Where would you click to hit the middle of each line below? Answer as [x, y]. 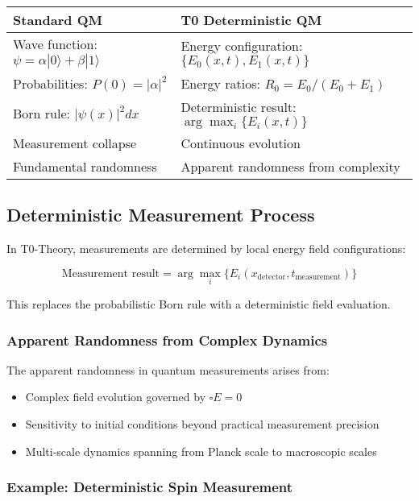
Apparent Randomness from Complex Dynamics [167, 340]
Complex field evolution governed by [116, 397]
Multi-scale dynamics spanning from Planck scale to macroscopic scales [201, 451]
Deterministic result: [239, 107]
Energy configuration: [242, 46]
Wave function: [55, 44]
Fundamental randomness [85, 166]
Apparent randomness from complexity [290, 166]
